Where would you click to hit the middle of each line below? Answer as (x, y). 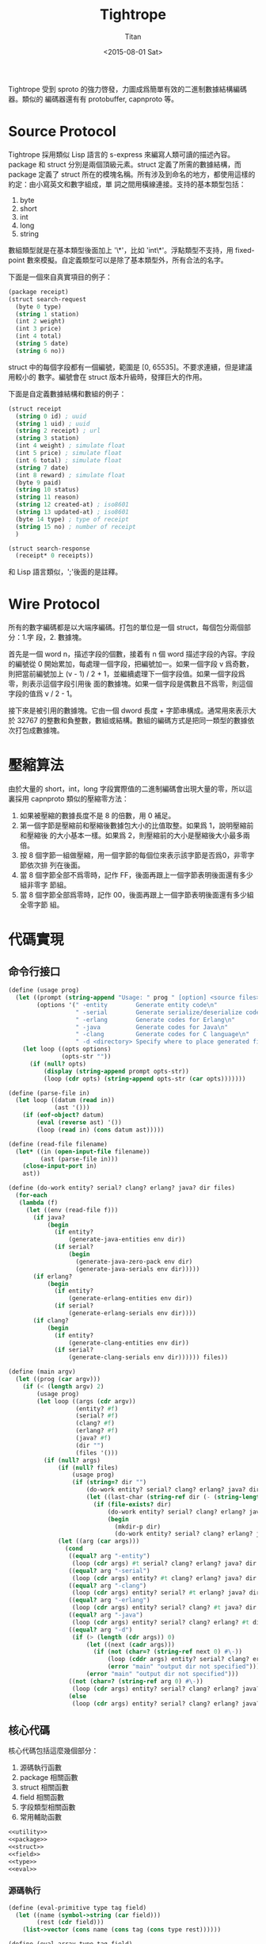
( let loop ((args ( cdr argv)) (86, 1401)
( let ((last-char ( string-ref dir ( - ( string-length (175, 1497)
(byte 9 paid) (38, 482)
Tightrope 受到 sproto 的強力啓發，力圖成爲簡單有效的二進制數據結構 (121, 89)
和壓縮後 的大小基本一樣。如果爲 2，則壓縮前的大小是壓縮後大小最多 (131, 836)
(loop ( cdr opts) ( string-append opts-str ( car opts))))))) (144, 1079)
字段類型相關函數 (47, 1807)
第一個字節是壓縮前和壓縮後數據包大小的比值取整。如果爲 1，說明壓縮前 (137, 825)
